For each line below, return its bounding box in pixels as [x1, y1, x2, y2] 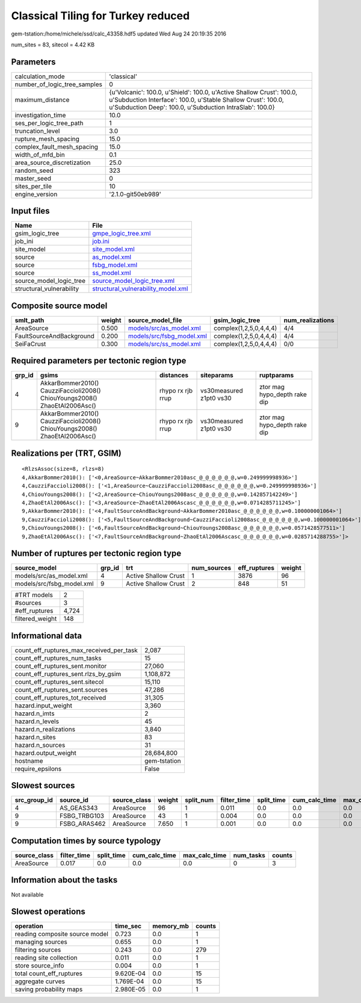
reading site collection [14, 954, 78, 962]
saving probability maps [14, 985, 83, 993]
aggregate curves [14, 977, 66, 986]
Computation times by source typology [11, 836, 161, 846]
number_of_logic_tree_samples [14, 80, 102, 88]
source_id [59, 796, 88, 804]
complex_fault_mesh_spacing [14, 142, 99, 151]
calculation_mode [14, 72, 66, 81]
